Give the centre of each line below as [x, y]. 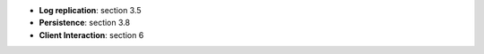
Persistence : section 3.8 [84, 23]
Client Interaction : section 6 [91, 35]
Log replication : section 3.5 [91, 10]
